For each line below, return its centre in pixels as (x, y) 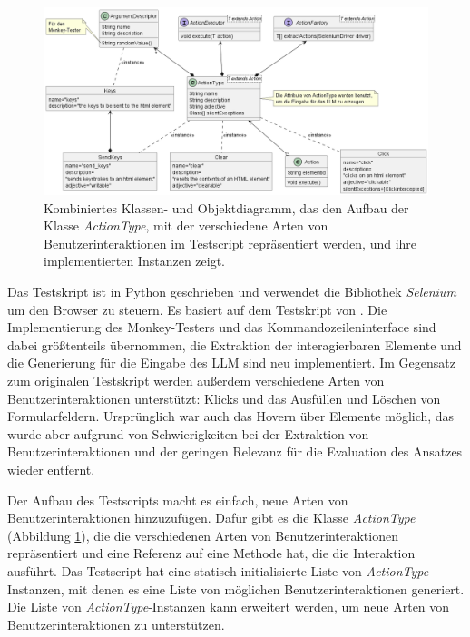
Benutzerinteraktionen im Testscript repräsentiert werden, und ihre (230, 243)
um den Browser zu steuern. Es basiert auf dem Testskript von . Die (197, 309)
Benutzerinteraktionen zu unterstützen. (116, 624)
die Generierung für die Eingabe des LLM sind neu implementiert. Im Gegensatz (231, 363)
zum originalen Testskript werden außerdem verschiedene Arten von (196, 380)
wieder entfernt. (51, 469)
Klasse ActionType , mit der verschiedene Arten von (186, 225)
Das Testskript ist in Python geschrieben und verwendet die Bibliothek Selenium (232, 291)
